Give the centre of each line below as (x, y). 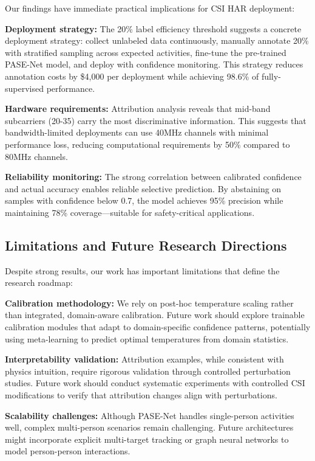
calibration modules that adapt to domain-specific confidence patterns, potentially (158, 327)
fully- (271, 76)
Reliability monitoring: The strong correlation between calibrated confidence (153, 177)
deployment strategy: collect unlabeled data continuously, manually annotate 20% (157, 40)
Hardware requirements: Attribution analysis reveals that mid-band (138, 109)
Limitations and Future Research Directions (146, 245)
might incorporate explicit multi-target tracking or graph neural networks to (147, 439)
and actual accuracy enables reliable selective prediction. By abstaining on (143, 188)
